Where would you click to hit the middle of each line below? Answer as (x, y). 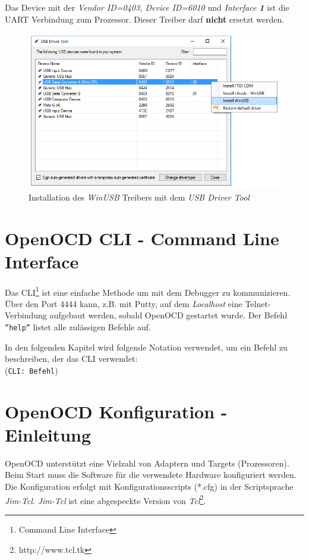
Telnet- (258, 303)
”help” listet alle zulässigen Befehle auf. (78, 327)
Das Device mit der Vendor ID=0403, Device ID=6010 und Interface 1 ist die (147, 7)
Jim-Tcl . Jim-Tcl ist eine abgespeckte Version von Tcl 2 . (105, 499)
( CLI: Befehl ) (31, 370)
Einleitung (48, 434)
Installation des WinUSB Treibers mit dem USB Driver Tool (139, 197)
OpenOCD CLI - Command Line (142, 238)
